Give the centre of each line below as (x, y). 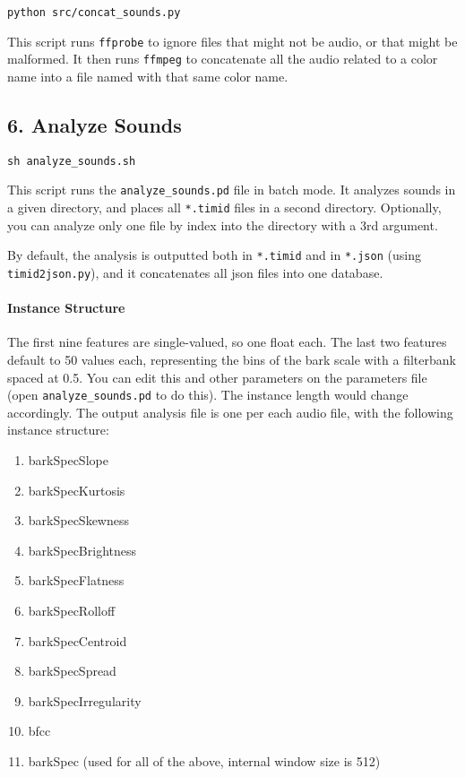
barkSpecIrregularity (85, 700)
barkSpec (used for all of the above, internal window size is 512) (204, 761)
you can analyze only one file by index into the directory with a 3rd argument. (223, 224)
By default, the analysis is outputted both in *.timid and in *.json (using (214, 255)
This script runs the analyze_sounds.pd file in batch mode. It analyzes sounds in (232, 190)
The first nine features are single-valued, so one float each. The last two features (227, 342)
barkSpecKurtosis (77, 490)
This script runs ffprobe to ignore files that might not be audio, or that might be (232, 41)
